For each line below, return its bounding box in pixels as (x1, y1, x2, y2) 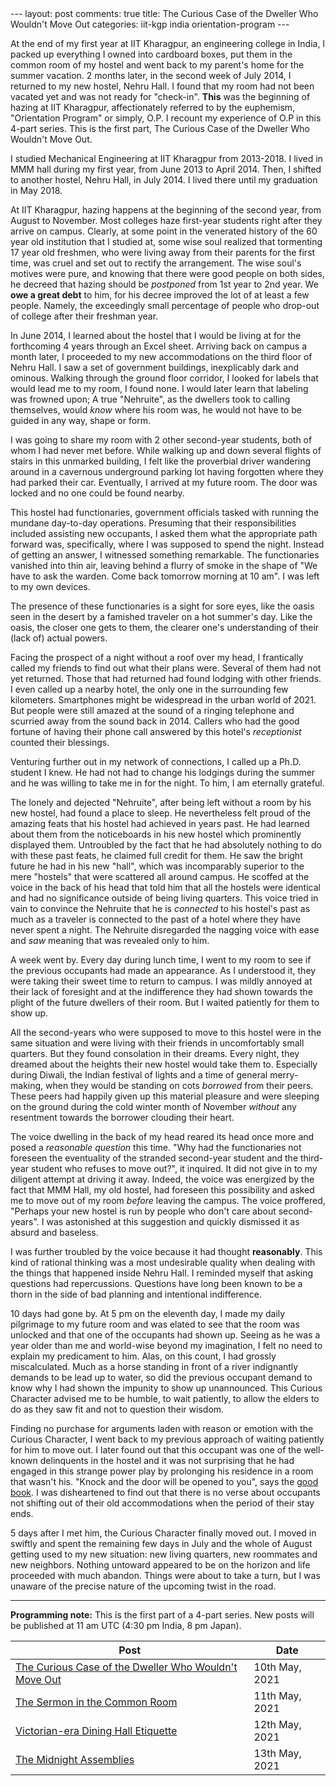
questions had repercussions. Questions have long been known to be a (10, 1278, 303, 1289)
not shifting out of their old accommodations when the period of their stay (10, 1497, 315, 1509)
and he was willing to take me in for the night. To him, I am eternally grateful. (10, 777, 325, 789)
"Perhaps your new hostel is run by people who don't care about (10, 1205, 277, 1217)
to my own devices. (10, 581, 91, 592)
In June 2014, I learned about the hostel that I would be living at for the (10, 330, 302, 341)
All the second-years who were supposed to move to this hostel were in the (10, 1027, 322, 1038)
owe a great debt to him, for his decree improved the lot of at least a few (10, 289, 310, 301)
